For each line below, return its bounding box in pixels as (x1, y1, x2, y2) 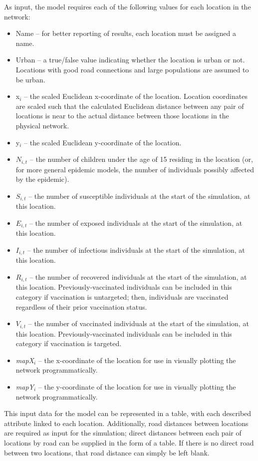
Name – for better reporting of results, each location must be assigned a (15, 28, 236, 38)
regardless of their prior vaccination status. (15, 301, 147, 312)
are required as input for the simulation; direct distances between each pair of (4, 428, 242, 438)
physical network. (15, 120, 69, 130)
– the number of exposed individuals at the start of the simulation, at (29, 217, 243, 228)
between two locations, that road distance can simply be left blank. (4, 447, 210, 458)
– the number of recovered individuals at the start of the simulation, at (29, 271, 247, 282)
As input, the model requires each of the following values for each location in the (4, 1, 251, 11)
